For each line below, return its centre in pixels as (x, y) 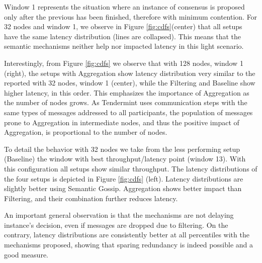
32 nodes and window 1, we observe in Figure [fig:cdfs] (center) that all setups (123, 26)
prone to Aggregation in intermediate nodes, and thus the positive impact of (122, 122)
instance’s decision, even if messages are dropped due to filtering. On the (116, 225)
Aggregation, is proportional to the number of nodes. (86, 132)
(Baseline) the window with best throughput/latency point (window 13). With (125, 159)
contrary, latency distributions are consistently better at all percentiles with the (127, 235)
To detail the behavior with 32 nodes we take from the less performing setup (122, 149)
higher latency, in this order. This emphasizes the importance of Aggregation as (127, 92)
